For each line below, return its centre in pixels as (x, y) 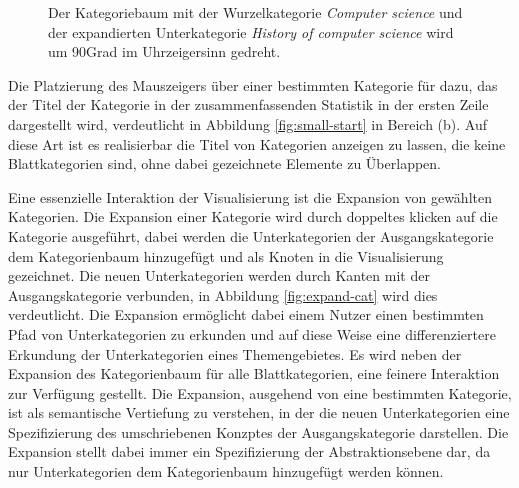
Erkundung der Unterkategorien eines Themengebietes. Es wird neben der (235, 353)
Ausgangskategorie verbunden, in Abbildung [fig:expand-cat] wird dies (223, 294)
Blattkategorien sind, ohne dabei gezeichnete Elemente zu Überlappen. (224, 163)
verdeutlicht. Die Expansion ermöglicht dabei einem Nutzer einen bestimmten (246, 314)
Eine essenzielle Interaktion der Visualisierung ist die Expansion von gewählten (250, 196)
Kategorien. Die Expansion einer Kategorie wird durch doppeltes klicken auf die (253, 216)
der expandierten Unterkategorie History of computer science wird (251, 31)
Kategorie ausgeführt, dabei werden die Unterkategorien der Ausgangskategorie (251, 235)
